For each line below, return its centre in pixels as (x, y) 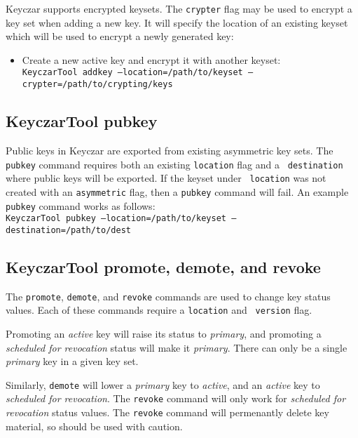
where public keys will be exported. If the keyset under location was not (166, 178)
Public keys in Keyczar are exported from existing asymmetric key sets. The (170, 150)
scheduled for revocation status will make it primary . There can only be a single (177, 347)
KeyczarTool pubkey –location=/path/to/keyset (116, 219)
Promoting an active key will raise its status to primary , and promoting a (164, 333)
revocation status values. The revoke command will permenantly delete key (167, 412)
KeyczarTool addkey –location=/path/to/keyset (132, 73)
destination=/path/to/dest (68, 230)
